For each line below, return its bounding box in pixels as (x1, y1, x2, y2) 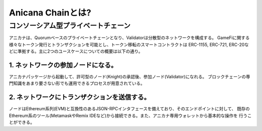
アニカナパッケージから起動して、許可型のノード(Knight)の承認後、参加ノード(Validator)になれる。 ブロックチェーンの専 (9, 74, 250, 80)
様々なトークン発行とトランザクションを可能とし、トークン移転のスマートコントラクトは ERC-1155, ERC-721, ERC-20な (9, 42, 249, 47)
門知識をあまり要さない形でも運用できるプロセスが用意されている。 (9, 80, 145, 87)
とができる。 (9, 119, 35, 125)
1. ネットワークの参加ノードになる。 (9, 61, 117, 69)
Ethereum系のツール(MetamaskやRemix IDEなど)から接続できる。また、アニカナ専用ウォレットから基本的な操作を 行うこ (9, 113, 252, 118)
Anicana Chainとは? (9, 7, 92, 18)
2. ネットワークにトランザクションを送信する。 (9, 93, 150, 102)
